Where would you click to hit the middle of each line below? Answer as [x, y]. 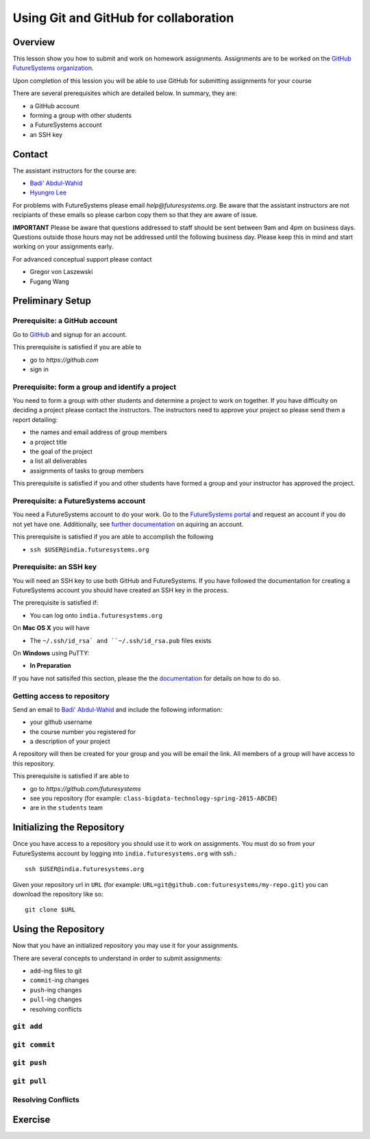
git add [27, 1026]
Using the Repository [59, 929]
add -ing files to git [56, 971]
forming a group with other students [81, 116]
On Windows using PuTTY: [51, 653]
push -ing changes [56, 990]
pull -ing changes [56, 999]
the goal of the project [61, 451]
